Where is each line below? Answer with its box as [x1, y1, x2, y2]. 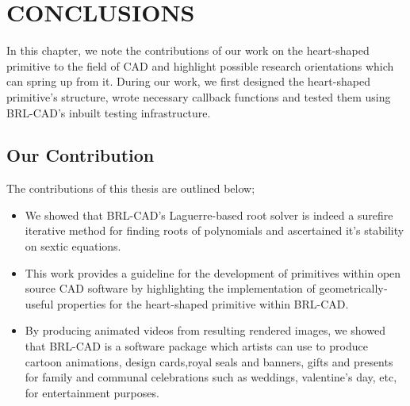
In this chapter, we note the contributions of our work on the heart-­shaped [6, 42, 370, 59]
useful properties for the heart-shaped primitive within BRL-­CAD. [25, 295, 349, 312]
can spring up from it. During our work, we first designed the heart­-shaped [6, 73, 370, 90]
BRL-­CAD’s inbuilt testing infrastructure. [6, 104, 211, 121]
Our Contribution [6, 143, 155, 167]
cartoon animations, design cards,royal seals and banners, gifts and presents [25, 353, 393, 370]
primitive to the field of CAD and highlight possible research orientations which [6, 57, 394, 74]
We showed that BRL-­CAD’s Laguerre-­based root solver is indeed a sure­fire [25, 206, 393, 223]
